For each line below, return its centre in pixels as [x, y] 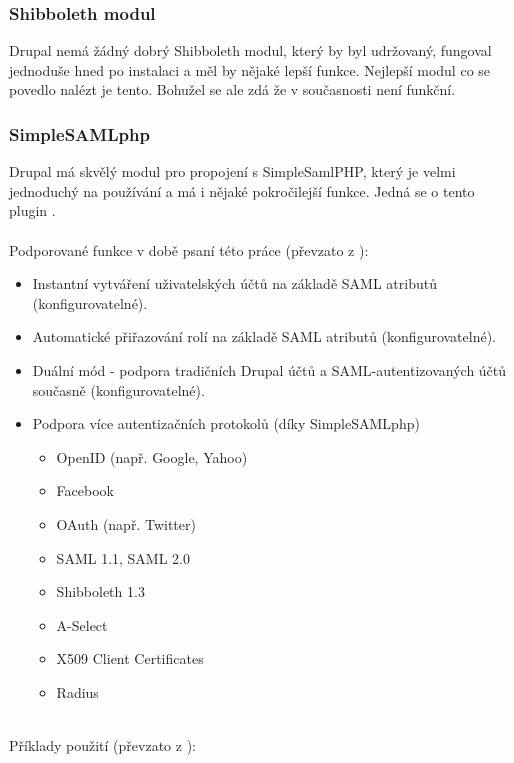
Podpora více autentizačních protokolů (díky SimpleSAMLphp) [226, 423]
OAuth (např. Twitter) [126, 523]
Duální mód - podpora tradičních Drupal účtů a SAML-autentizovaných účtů [269, 369]
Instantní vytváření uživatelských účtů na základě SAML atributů [234, 283]
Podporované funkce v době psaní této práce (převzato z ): [189, 249]
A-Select [82, 624]
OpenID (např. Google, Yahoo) [152, 456]
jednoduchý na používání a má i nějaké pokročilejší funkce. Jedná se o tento [242, 190]
